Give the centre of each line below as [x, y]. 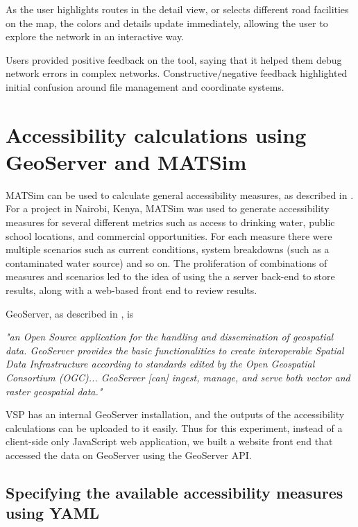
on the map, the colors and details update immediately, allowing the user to [167, 23]
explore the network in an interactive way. [95, 36]
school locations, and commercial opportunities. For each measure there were [169, 235]
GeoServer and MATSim [126, 161]
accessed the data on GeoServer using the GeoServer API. [129, 455]
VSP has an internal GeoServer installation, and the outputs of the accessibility [175, 414]
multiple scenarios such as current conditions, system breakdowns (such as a [168, 249]
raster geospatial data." [54, 391]
